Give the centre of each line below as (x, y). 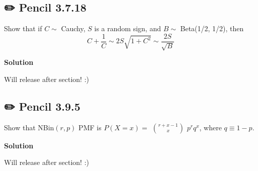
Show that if (23, 28)
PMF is (90, 127)
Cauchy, (73, 28)
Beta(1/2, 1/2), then (212, 28)
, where (210, 127)
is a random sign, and (127, 28)
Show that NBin (29, 127)
